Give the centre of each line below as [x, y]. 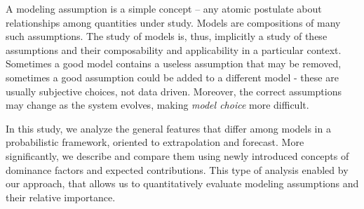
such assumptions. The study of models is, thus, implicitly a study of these [167, 36]
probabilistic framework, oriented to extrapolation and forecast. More [155, 142]
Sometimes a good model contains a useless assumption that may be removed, [174, 63]
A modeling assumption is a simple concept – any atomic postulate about [164, 8]
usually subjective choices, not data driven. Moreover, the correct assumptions [174, 91]
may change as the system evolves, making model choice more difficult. [157, 105]
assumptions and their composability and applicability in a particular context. [174, 49]
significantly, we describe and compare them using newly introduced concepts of [177, 155]
